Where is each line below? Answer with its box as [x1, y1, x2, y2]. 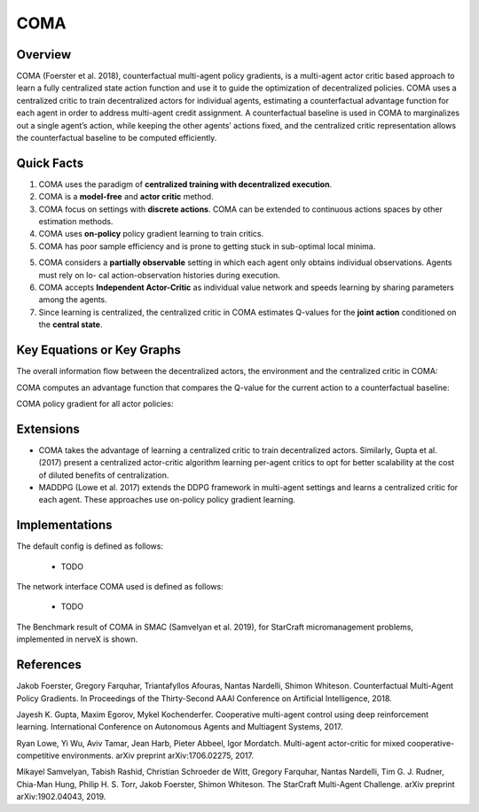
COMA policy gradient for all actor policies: [16, 398, 174, 409]
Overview [16, 47, 72, 62]
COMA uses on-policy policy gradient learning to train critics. [38, 229, 264, 239]
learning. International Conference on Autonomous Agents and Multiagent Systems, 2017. [16, 722, 343, 732]
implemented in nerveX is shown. [16, 634, 138, 644]
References [16, 657, 82, 673]
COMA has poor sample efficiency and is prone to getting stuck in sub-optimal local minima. [38, 240, 376, 252]
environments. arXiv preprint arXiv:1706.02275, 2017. [61, 750, 255, 761]
